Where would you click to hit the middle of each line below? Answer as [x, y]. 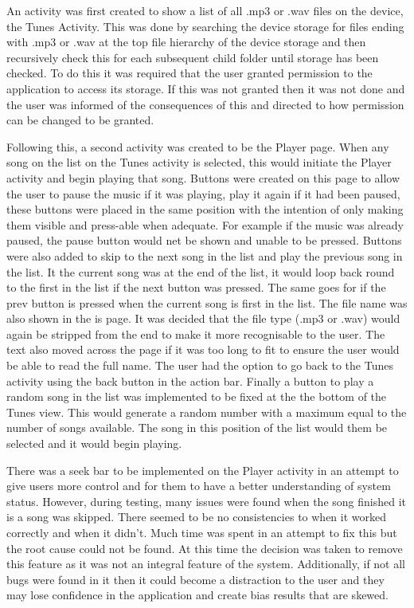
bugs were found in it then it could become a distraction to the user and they [195, 579]
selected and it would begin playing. [94, 443]
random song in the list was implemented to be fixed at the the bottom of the [197, 396]
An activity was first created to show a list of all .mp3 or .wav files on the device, [205, 10]
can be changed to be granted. [80, 120]
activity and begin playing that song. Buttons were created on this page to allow [203, 177]
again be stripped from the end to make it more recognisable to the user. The [196, 333]
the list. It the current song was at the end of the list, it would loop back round [201, 271]
